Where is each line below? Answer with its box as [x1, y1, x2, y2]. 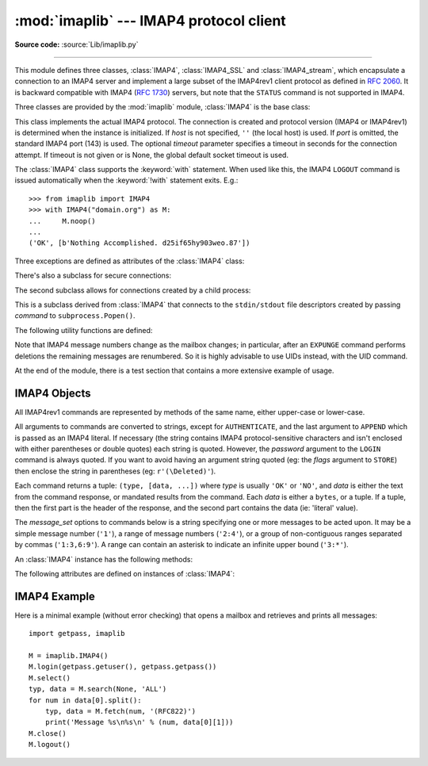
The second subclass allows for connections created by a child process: [14, 285, 251, 295]
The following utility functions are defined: [14, 325, 153, 335]
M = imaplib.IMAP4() [29, 651, 109, 660]
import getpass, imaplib [29, 629, 125, 638]
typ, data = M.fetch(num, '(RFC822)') [44, 707, 197, 715]
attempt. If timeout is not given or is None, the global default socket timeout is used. [14, 150, 289, 159]
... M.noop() [29, 216, 96, 225]
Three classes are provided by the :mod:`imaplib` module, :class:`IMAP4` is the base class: [14, 102, 311, 112]
